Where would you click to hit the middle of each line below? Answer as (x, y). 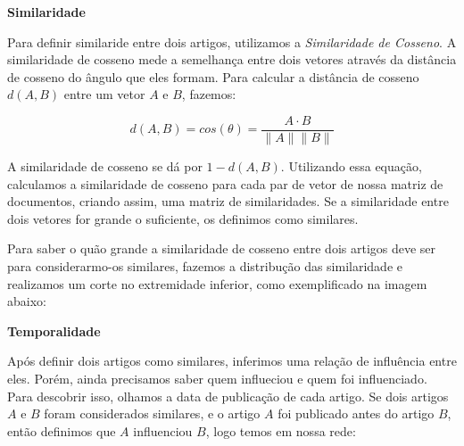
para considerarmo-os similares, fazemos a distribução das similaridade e (205, 266)
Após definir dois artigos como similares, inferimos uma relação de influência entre (232, 361)
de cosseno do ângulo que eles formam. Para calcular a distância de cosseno (213, 76)
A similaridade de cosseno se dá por (105, 166)
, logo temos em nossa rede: (281, 430)
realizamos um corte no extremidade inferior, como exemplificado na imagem (217, 283)
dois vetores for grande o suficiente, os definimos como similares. (183, 218)
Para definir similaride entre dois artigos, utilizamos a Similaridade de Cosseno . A (232, 41)
